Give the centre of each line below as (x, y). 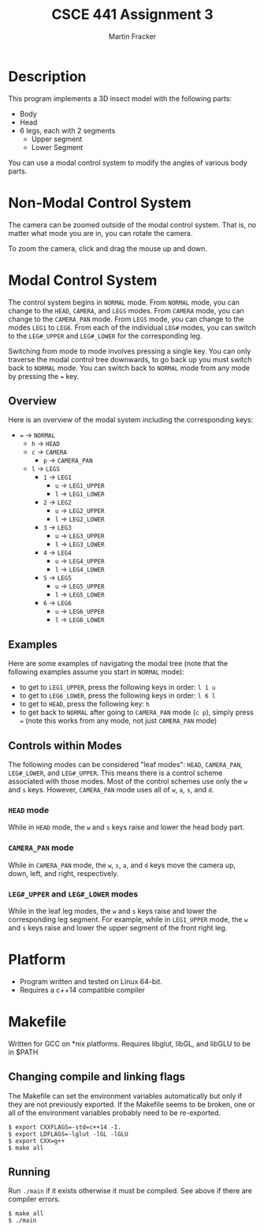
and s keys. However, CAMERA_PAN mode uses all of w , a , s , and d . (111, 790)
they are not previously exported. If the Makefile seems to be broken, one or (132, 1104)
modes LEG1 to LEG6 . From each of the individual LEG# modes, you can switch (132, 327)
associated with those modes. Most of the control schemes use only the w (128, 781)
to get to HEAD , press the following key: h (84, 704)
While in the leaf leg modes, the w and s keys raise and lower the (113, 911)
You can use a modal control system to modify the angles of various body (128, 163)
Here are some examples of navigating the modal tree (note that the (118, 664)
